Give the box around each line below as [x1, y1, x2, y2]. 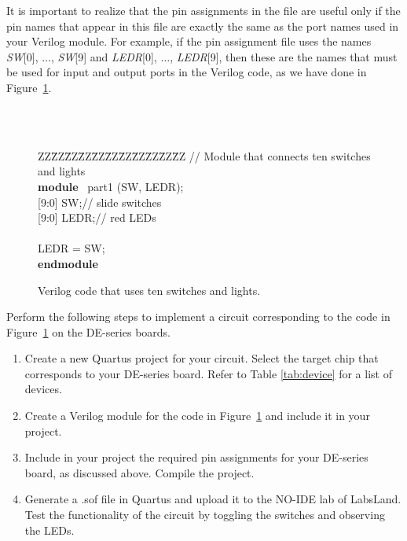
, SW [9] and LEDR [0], [50, 48, 157, 64]
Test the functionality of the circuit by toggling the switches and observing [24, 506, 385, 523]
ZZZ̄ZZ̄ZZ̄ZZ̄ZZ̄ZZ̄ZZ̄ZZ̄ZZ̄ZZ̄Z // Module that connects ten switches [38, 147, 371, 164]
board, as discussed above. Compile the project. [24, 464, 255, 480]
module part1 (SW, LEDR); [38, 178, 184, 194]
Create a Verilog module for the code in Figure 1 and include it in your [24, 407, 370, 424]
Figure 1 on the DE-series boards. [6, 323, 171, 340]
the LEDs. [24, 521, 75, 538]
